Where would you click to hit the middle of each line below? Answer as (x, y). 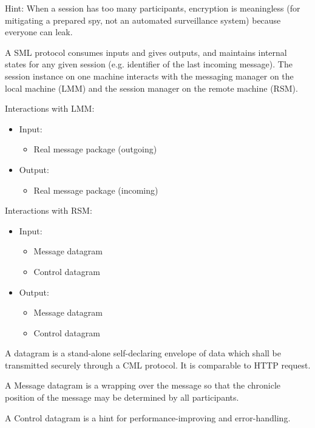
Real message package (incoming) (96, 190)
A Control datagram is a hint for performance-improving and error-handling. (148, 417)
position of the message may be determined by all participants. (122, 397)
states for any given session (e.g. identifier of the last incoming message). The (149, 64)
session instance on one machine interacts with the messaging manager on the (149, 76)
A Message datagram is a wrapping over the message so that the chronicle (143, 385)
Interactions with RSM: (49, 210)
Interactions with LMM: (50, 108)
